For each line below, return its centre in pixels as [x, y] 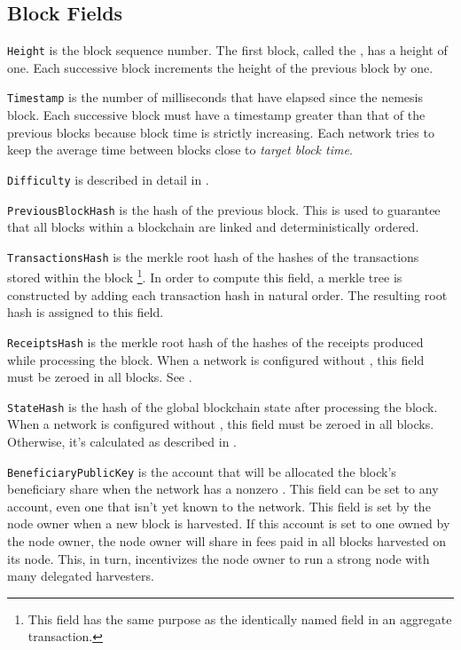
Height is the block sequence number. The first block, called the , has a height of [227, 50]
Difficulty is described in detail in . [108, 179]
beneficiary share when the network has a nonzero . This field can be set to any [223, 489]
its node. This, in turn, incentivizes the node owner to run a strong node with [219, 558]
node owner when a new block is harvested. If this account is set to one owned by [229, 523]
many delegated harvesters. [81, 576]
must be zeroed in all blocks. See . [100, 377]
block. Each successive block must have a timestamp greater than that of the [216, 115]
